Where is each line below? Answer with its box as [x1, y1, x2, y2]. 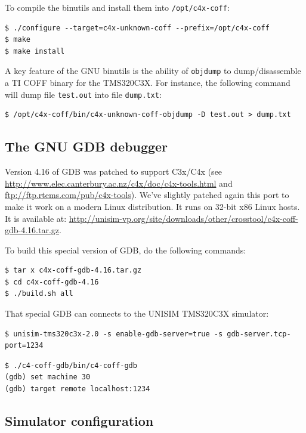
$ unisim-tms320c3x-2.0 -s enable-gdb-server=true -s [5, 329, 223, 338]
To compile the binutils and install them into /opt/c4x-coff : [5, 1, 230, 13]
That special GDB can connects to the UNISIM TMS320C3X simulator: [5, 307, 269, 320]
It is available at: [5, 212, 67, 224]
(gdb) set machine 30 [5, 373, 91, 382]
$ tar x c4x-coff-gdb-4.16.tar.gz [5, 266, 142, 275]
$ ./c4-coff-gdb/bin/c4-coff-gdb [5, 361, 137, 370]
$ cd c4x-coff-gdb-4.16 [5, 277, 99, 286]
